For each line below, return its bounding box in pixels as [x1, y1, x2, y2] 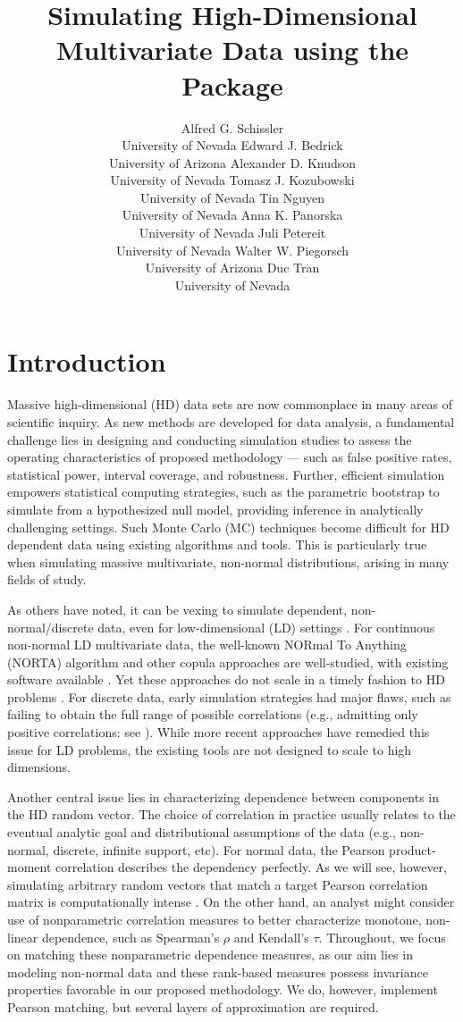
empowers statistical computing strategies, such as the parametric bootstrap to [7, 482, 440, 501]
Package [181, 66, 283, 103]
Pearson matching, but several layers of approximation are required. [7, 997, 379, 1016]
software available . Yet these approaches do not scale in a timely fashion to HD [7, 670, 445, 689]
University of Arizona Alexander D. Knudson [108, 153, 357, 172]
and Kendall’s [233, 927, 309, 946]
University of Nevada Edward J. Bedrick [122, 136, 343, 155]
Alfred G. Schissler [181, 118, 284, 137]
